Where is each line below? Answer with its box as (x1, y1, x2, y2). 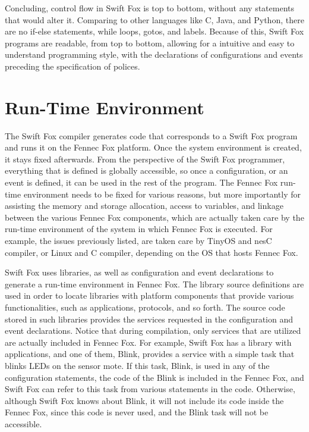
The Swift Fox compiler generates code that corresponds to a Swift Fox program (5, 129, 298, 142)
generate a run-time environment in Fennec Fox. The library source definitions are (5, 277, 304, 290)
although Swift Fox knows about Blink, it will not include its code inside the (5, 394, 284, 406)
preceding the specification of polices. (5, 60, 140, 72)
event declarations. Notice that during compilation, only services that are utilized (5, 324, 301, 337)
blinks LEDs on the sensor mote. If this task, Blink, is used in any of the (5, 359, 270, 371)
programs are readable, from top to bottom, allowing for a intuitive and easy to (5, 36, 295, 49)
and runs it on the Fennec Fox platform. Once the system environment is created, (5, 141, 302, 154)
